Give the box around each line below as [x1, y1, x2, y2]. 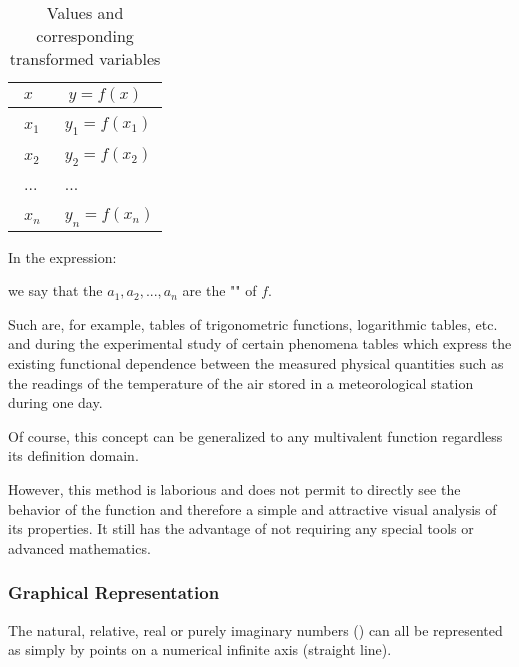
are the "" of [182, 280, 257, 301]
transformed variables [9, 47, 161, 70]
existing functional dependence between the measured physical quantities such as [8, 352, 504, 373]
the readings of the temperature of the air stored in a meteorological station [8, 372, 474, 393]
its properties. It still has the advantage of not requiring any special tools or [8, 518, 474, 539]
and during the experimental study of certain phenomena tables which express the [8, 333, 512, 354]
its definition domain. [8, 445, 139, 466]
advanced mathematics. [8, 537, 151, 558]
